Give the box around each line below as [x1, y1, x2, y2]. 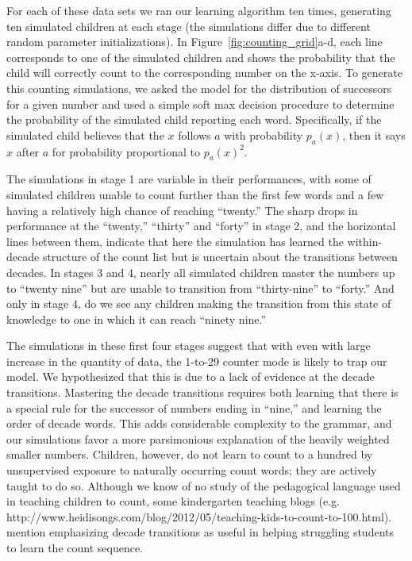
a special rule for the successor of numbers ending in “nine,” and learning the [6, 399, 382, 416]
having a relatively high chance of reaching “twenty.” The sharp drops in [6, 202, 358, 218]
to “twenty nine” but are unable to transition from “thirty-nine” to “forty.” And [6, 279, 395, 296]
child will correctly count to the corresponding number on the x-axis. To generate [6, 64, 402, 81]
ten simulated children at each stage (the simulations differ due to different [6, 17, 371, 34]
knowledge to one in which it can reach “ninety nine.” [6, 310, 267, 327]
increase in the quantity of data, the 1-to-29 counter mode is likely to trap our [6, 352, 387, 369]
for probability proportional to [52, 143, 200, 159]
